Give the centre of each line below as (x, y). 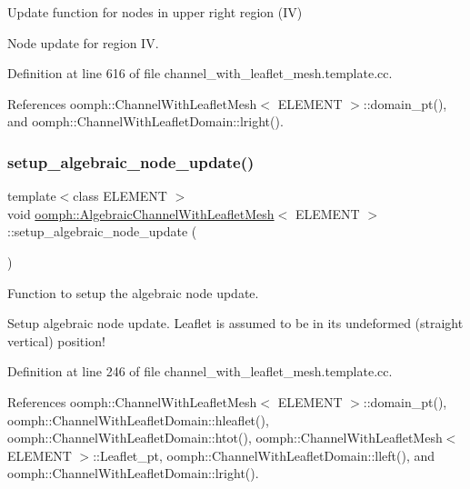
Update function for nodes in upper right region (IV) (155, 12)
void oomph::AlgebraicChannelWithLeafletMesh (141, 213)
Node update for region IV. (83, 42)
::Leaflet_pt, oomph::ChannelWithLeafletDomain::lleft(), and (264, 455)
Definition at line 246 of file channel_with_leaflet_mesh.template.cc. (200, 371)
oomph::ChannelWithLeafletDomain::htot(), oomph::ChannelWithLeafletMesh (225, 438)
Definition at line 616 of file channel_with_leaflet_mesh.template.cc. (200, 73)
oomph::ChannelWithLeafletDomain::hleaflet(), (138, 419)
